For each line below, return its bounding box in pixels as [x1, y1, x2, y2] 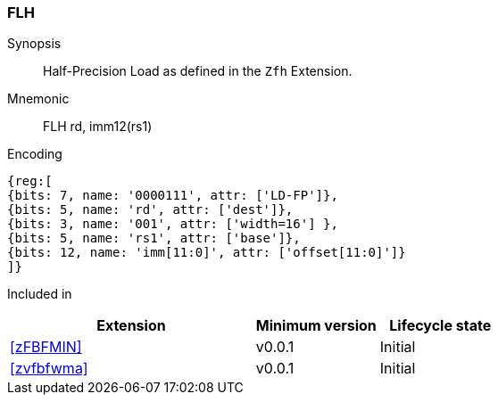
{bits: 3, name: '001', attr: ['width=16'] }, [7, 217, 338, 232]
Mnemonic [7, 91, 70, 107]
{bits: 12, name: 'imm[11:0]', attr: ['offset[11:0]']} [7, 245, 406, 260]
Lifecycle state [389, 316, 492, 335]
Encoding [7, 146, 62, 162]
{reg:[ [7, 174, 53, 189]
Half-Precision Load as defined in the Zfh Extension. [43, 63, 353, 79]
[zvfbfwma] [10, 359, 88, 378]
